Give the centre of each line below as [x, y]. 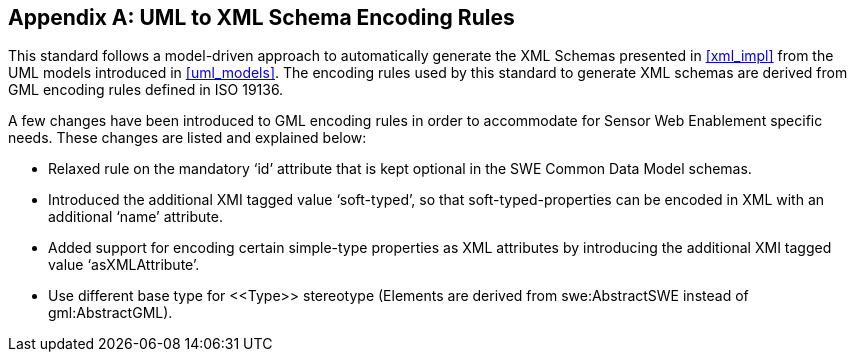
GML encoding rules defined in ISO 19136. [146, 90]
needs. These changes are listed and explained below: [187, 138]
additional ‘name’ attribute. [135, 217]
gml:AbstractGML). [110, 313]
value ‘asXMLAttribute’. [124, 265]
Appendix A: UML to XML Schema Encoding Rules [261, 17]
